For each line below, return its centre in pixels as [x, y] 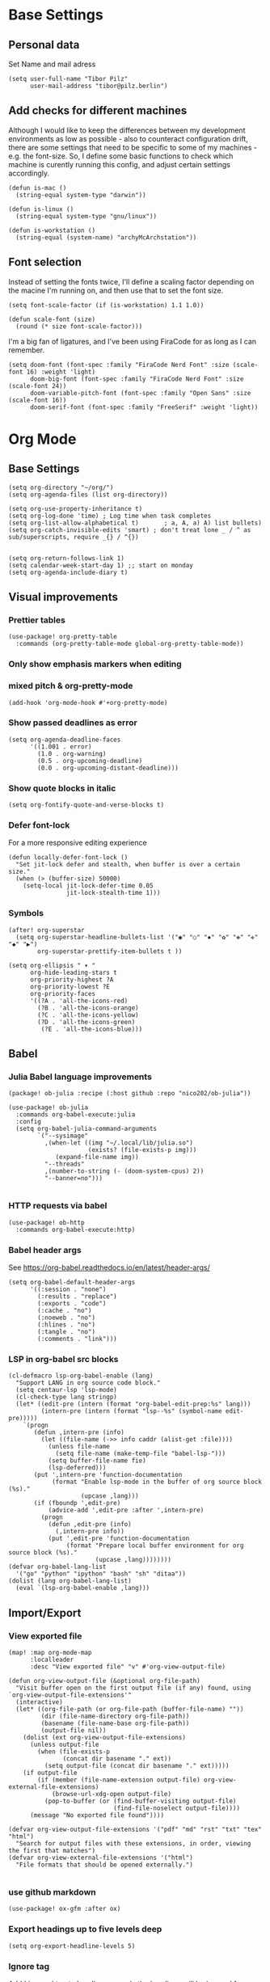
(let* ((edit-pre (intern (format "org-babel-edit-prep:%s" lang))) [133, 1404]
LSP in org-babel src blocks [63, 1359]
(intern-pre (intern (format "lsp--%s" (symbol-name [131, 1411]
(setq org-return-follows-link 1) [67, 558]
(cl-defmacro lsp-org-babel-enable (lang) [81, 1376]
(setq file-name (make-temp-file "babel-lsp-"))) [141, 1454]
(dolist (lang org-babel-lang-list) [70, 1581]
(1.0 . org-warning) [72, 753]
